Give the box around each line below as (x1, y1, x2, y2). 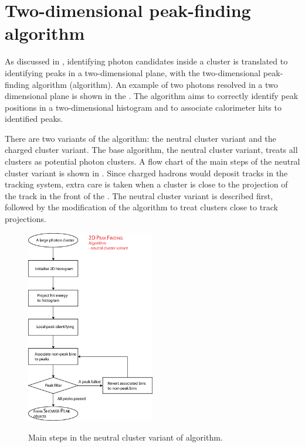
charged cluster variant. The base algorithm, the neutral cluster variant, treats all (5, 144, 298, 156)
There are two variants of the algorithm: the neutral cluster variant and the (5, 132, 276, 144)
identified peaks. (5, 112, 63, 125)
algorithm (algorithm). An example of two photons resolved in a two (32, 78, 278, 90)
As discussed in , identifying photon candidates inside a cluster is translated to (5, 55, 288, 67)
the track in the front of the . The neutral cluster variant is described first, (5, 189, 273, 202)
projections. (5, 213, 46, 225)
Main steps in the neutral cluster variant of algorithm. (28, 431, 223, 443)
